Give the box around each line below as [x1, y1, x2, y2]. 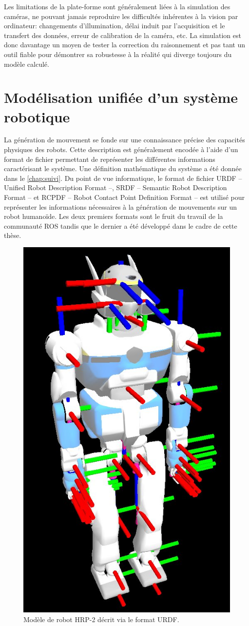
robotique [4, 106, 70, 126]
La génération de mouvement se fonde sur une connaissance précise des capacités [4, 135, 245, 145]
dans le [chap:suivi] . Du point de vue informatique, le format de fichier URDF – [4, 173, 242, 183]
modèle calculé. [4, 59, 49, 69]
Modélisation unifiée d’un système [4, 87, 238, 107]
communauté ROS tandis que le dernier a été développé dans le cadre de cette [4, 220, 237, 231]
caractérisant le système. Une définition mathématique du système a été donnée [4, 163, 242, 174]
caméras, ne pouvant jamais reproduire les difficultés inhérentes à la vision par [4, 11, 238, 21]
